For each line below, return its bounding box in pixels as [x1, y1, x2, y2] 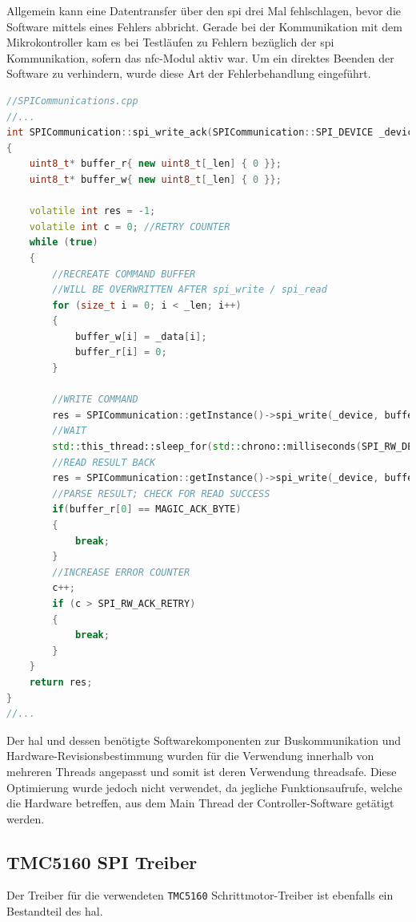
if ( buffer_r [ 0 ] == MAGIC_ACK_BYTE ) [52, 503, 242, 516]
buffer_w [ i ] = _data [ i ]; [74, 330, 207, 342]
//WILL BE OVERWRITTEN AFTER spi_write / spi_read [52, 284, 327, 296]
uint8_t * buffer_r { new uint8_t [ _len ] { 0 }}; [29, 158, 282, 170]
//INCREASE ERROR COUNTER [52, 566, 190, 578]
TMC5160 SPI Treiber [6, 849, 198, 874]
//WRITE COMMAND [52, 394, 138, 406]
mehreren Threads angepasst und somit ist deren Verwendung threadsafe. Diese [6, 762, 397, 779]
